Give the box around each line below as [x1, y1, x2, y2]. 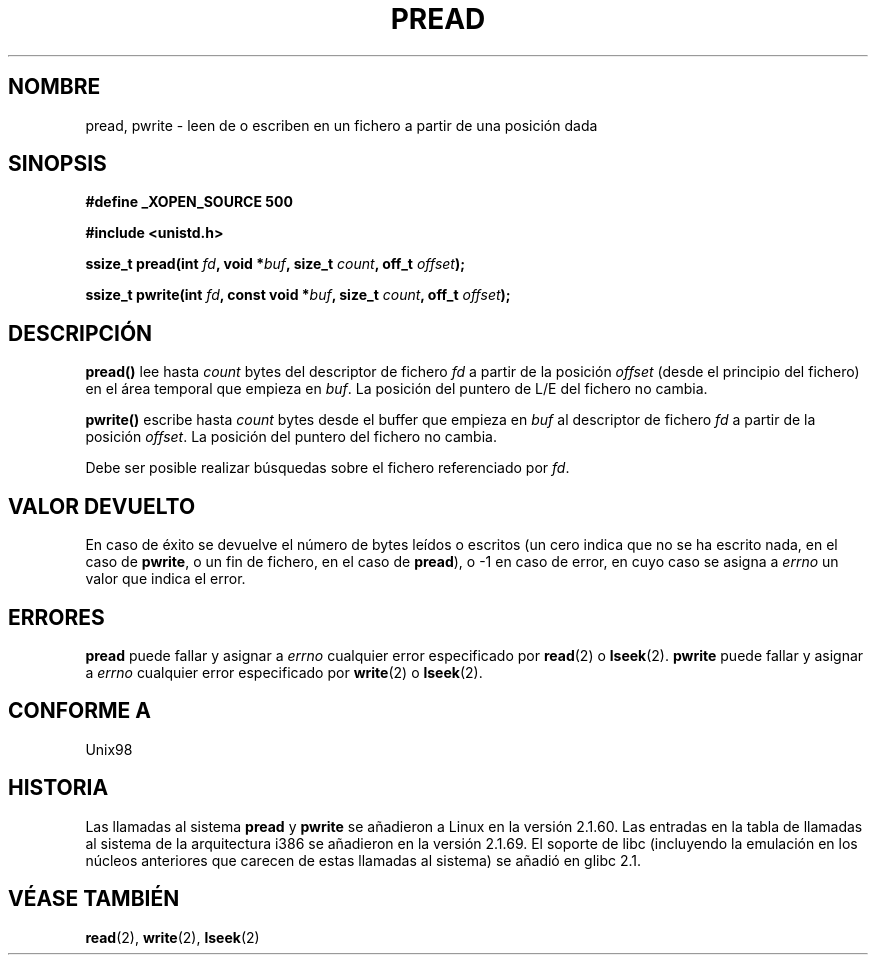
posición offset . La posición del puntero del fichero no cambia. [85, 428, 497, 446]
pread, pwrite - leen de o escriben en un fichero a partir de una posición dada [85, 116, 598, 134]
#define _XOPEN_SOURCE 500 [85, 193, 293, 211]
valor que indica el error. [85, 570, 246, 588]
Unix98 [85, 740, 133, 758]
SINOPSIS [8, 151, 107, 177]
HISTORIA [8, 775, 109, 801]
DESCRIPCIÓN [8, 320, 153, 346]
